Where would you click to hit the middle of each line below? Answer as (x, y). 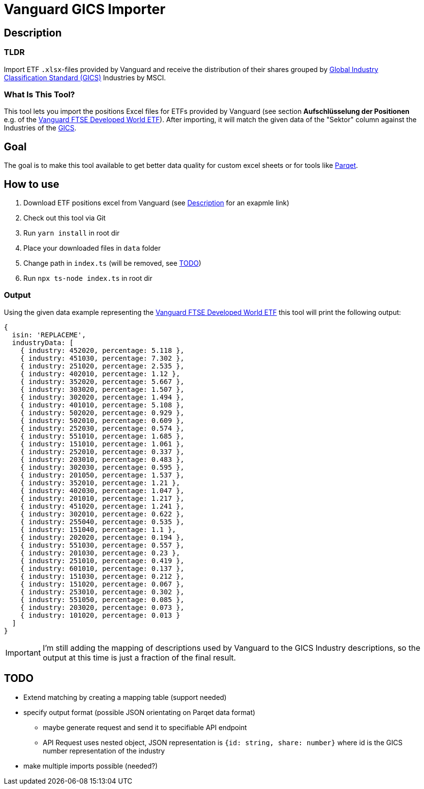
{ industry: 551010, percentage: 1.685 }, (102, 436)
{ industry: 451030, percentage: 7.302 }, (102, 358)
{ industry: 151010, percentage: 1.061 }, (102, 444)
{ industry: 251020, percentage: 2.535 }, (102, 366)
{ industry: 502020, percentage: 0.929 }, (102, 413)
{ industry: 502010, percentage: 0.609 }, (102, 420)
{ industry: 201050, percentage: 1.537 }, (102, 475)
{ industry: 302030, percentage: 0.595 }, (102, 467)
